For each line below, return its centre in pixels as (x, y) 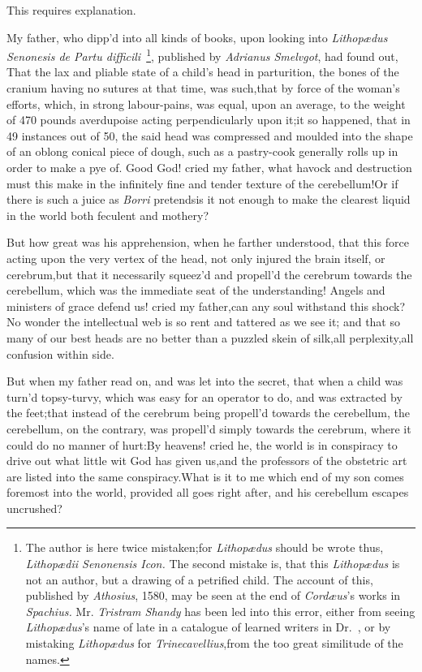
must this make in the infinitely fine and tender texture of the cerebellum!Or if (202, 183)
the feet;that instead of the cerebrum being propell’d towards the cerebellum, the (208, 413)
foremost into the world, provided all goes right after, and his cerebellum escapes (208, 492)
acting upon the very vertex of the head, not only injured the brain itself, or (196, 258)
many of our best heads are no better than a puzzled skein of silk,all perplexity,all (210, 337)
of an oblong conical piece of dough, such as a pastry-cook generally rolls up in (202, 151)
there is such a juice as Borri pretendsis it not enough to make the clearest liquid (209, 199)
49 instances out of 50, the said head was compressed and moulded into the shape (210, 135)
